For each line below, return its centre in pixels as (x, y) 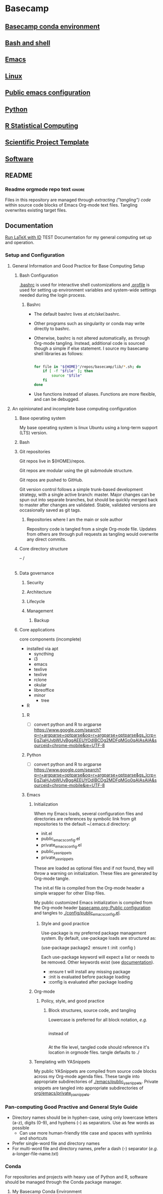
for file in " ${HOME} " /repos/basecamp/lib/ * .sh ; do (87, 367)
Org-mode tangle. (52, 879)
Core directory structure (44, 549)
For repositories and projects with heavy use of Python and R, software (76, 1177)
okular (40, 684)
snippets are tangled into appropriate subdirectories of (89, 1088)
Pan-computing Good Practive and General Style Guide (71, 1107)
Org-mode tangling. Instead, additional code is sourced (89, 343)
